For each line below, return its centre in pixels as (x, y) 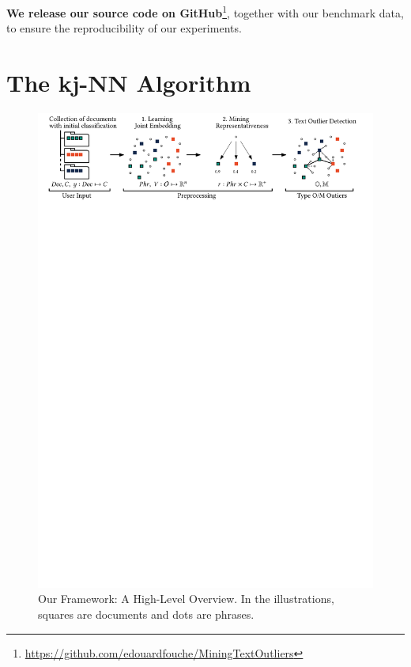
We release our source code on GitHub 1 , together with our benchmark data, (205, 11)
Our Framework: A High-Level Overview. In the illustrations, (186, 599)
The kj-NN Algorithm (129, 83)
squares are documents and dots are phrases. (146, 614)
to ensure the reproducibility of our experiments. (124, 28)
